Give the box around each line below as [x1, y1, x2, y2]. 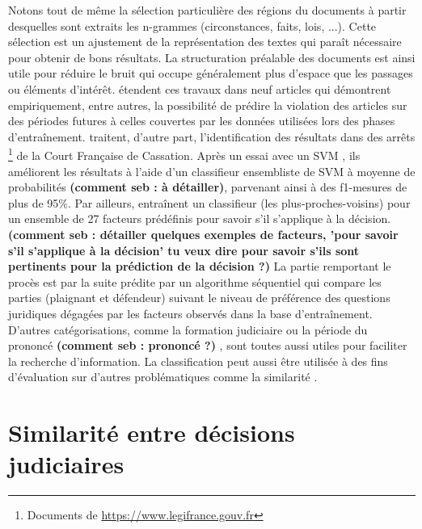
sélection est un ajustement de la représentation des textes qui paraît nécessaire [8, 33, 402, 50]
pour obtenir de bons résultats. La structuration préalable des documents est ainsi [8, 48, 416, 65]
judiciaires [8, 447, 124, 481]
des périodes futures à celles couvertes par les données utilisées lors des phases [8, 112, 395, 129]
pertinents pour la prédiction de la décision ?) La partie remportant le [8, 258, 391, 275]
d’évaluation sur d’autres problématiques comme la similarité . [8, 368, 318, 385]
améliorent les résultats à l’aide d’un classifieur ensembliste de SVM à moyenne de [8, 162, 416, 179]
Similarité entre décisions [8, 416, 295, 449]
